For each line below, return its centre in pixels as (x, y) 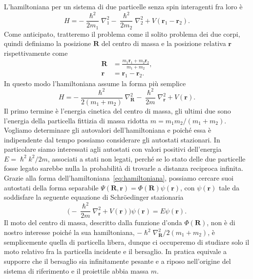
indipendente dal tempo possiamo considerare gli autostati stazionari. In (112, 139)
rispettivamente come (36, 53)
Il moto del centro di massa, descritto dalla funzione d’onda (93, 222)
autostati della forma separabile (51, 187)
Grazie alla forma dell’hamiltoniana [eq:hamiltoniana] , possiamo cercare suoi (119, 178)
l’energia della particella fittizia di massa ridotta (76, 120)
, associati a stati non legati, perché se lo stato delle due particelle (147, 158)
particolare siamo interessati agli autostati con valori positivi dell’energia (113, 149)
